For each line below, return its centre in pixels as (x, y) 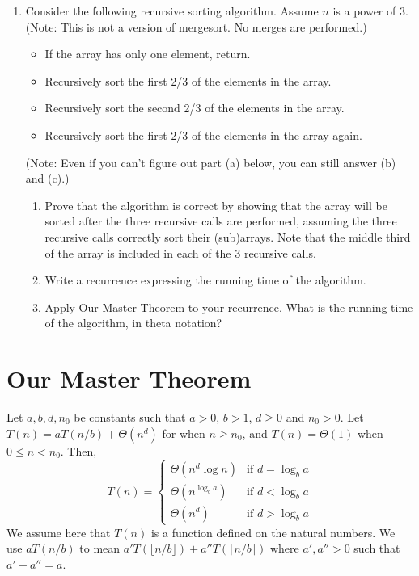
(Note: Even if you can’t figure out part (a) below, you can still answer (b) (211, 162)
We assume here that (59, 532)
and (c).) (47, 178)
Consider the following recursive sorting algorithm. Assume (172, 11)
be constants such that (130, 417)
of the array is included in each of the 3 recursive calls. (180, 252)
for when (184, 433)
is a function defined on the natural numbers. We (273, 532)
